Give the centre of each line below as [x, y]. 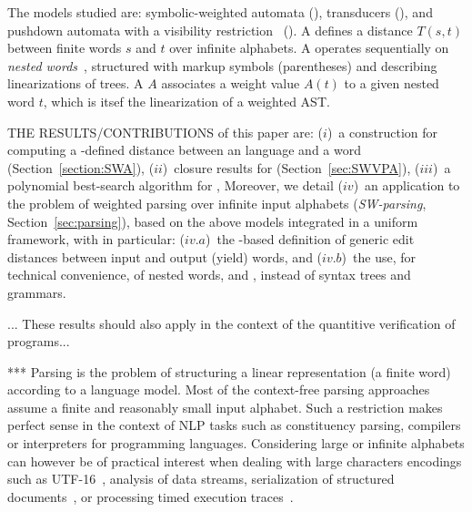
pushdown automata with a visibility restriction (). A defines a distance [210, 30]
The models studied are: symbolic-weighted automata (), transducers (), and [220, 12]
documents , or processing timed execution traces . [151, 496]
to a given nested [392, 83]
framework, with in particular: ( [96, 239]
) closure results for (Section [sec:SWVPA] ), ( [291, 167]
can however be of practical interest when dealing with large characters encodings [235, 461]
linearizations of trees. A [75, 83]
